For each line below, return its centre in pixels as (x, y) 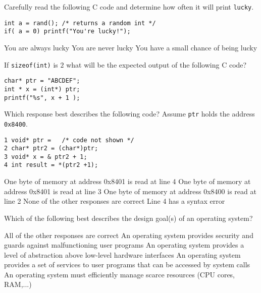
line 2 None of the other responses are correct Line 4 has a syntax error (115, 201)
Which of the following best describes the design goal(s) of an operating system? (128, 218)
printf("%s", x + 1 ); (42, 98)
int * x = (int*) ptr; (42, 89)
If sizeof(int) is (31, 64)
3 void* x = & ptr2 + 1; (46, 157)
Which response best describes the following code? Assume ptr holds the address (129, 114)
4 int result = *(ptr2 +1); (51, 165)
